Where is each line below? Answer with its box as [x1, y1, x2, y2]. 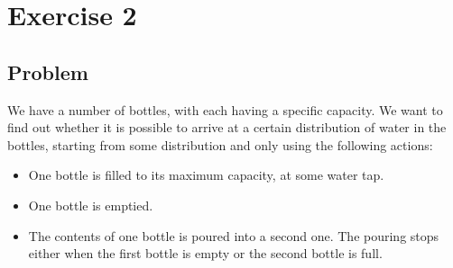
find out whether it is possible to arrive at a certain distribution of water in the [7, 118, 447, 137]
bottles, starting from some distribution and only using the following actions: [7, 135, 433, 154]
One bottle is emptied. [28, 195, 153, 214]
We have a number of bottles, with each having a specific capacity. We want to [7, 100, 443, 119]
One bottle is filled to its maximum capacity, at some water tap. [28, 165, 384, 184]
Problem [7, 58, 88, 85]
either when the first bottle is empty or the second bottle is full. [28, 244, 383, 263]
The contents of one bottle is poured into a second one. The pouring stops [28, 226, 439, 245]
